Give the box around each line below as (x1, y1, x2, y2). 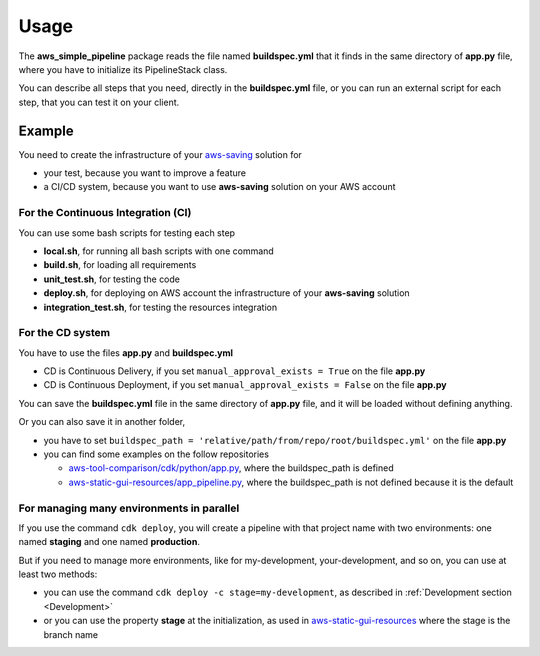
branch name (43, 628, 99, 640)
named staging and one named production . (18, 536, 200, 548)
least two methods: (18, 568, 98, 580)
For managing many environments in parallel (18, 501, 240, 515)
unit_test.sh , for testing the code (43, 273, 180, 285)
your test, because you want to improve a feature (43, 167, 247, 179)
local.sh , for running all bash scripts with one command (43, 245, 274, 257)
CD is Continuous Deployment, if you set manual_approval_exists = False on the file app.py (43, 379, 447, 391)
